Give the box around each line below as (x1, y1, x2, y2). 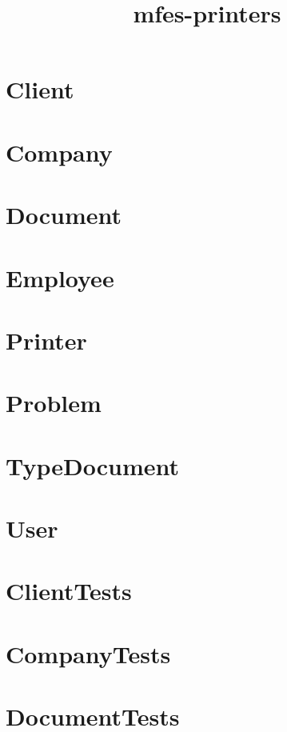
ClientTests (6, 574, 132, 607)
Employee (6, 261, 114, 294)
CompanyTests (6, 637, 171, 670)
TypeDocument (6, 449, 180, 482)
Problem (6, 386, 102, 419)
